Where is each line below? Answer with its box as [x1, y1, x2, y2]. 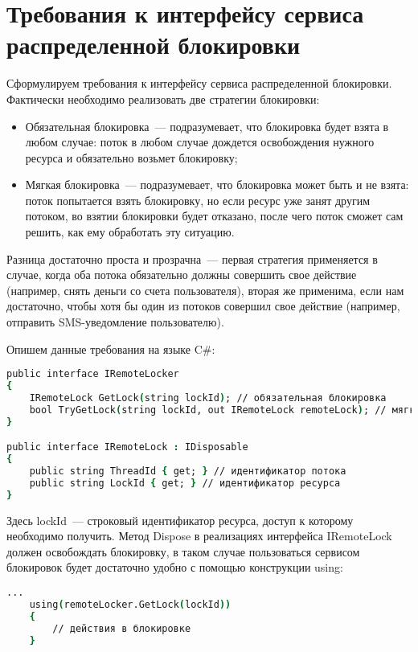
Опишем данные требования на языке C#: [6, 340, 215, 357]
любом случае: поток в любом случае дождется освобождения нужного [25, 133, 375, 150]
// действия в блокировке [52, 622, 191, 634]
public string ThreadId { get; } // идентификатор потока [29, 465, 346, 477]
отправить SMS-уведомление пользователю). [6, 314, 224, 330]
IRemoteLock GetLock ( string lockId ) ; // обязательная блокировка [29, 392, 387, 404]
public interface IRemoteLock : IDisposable [6, 441, 248, 453]
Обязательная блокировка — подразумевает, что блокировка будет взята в [25, 117, 389, 134]
